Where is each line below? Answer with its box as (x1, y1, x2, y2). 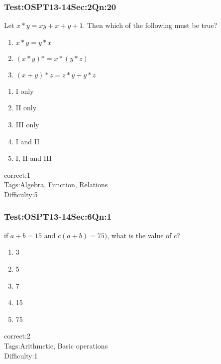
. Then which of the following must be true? (83, 20, 218, 30)
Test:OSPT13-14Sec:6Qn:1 (4, 210, 111, 223)
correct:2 (4, 331, 30, 341)
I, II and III (15, 153, 52, 163)
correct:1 (4, 169, 30, 180)
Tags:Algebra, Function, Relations (4, 179, 108, 190)
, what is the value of (107, 230, 172, 240)
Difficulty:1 (4, 350, 38, 361)
